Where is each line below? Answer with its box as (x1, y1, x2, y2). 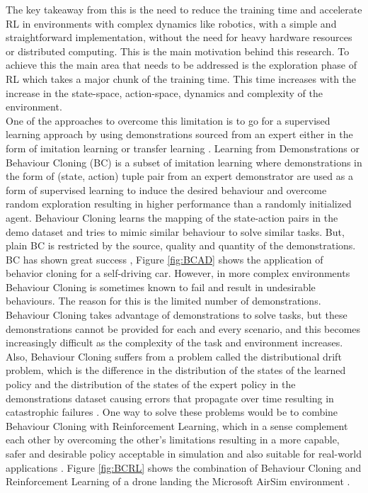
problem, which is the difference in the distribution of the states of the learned (6, 363, 346, 378)
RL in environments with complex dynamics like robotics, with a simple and (6, 16, 337, 30)
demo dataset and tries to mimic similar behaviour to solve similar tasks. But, (6, 224, 345, 239)
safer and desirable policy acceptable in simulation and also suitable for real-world (6, 446, 362, 460)
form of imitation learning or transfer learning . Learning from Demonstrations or (6, 140, 360, 155)
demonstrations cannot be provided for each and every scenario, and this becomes (6, 321, 361, 336)
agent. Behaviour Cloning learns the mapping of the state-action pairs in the (6, 210, 338, 225)
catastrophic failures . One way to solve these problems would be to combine (6, 404, 338, 419)
